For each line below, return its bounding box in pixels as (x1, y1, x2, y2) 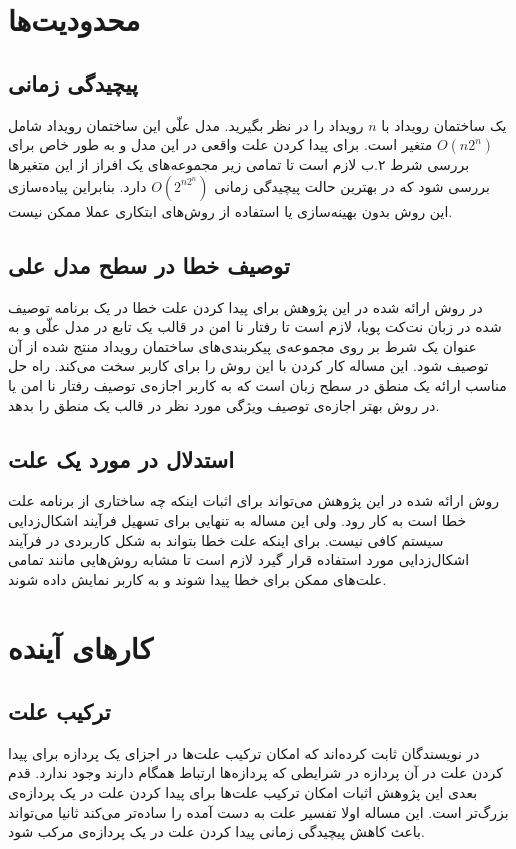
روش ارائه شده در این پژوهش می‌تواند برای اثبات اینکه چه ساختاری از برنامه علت (8, 490, 500, 511)
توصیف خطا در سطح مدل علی (8, 249, 290, 280)
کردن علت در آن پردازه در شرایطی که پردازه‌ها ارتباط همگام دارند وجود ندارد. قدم (8, 762, 503, 783)
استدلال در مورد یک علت (8, 443, 235, 474)
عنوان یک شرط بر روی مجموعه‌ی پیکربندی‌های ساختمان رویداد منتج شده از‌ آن (8, 335, 477, 356)
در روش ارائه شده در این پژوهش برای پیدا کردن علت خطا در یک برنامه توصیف (8, 296, 483, 317)
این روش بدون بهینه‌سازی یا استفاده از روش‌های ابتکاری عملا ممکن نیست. (8, 200, 453, 221)
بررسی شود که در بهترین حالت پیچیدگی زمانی (214, 175, 490, 196)
